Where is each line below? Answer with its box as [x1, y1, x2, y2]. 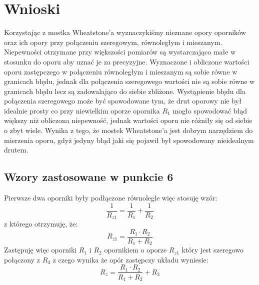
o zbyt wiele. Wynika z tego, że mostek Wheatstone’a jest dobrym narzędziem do [4, 125, 253, 135]
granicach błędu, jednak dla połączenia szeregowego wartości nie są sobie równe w [4, 76, 255, 86]
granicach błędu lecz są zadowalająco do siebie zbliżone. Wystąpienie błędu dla [4, 85, 245, 96]
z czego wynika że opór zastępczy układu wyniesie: [52, 254, 208, 264]
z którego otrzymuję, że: [4, 218, 78, 229]
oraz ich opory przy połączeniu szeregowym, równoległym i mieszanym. [4, 36, 222, 47]
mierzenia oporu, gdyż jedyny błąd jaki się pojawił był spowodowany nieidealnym [4, 134, 254, 145]
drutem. [4, 144, 28, 155]
